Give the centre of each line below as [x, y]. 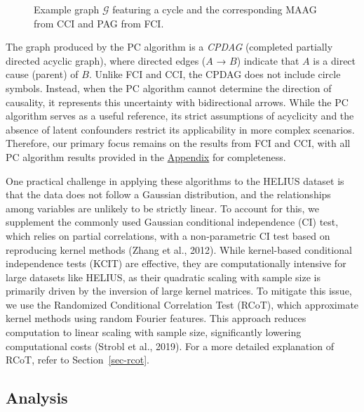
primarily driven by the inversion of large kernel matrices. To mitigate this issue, [179, 291]
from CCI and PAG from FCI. [99, 23]
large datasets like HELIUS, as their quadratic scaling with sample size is [163, 277]
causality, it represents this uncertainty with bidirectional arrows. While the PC [177, 102]
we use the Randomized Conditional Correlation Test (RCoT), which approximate [182, 304]
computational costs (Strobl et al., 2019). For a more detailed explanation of [170, 346]
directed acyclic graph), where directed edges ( [106, 60]
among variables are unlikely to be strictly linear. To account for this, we [162, 208]
